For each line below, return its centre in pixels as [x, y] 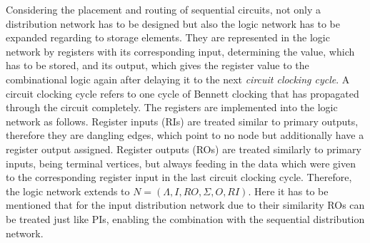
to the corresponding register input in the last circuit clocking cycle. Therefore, [179, 177]
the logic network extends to [68, 191]
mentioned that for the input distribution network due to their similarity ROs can [185, 205]
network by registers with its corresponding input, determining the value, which [180, 51]
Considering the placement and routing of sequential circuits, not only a [163, 9]
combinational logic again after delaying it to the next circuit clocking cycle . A [178, 79]
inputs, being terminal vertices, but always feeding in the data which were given [181, 163]
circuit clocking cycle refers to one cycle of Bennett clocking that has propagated [182, 93]
